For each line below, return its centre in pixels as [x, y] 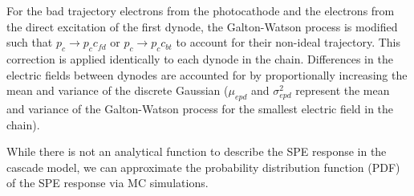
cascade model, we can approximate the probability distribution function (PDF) [203, 167]
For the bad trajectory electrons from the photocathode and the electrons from [201, 10]
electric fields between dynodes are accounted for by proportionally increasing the [207, 74]
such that [30, 42]
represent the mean [343, 90]
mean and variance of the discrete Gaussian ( [118, 90]
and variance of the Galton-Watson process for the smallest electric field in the [200, 108]
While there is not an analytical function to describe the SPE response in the [197, 151]
